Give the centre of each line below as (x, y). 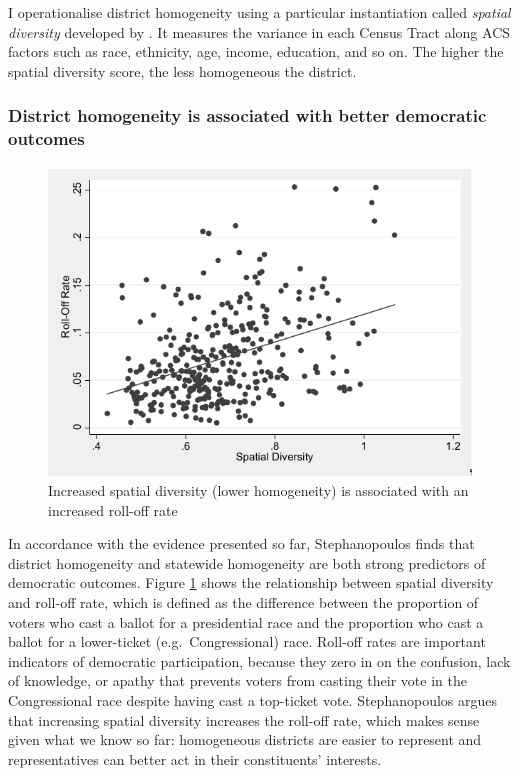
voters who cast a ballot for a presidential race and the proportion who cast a (246, 621)
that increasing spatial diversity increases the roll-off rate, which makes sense (244, 719)
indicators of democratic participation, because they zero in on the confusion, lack (259, 660)
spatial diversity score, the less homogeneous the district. (182, 70)
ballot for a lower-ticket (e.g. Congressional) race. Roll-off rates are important (247, 641)
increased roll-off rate (113, 509)
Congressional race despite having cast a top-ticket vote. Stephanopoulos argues (253, 700)
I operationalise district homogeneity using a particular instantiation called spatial (259, 12)
